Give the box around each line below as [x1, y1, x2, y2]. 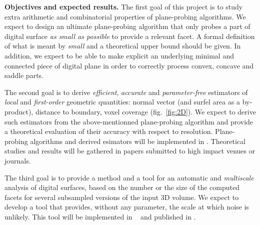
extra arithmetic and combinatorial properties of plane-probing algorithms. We [4, 11, 246, 21]
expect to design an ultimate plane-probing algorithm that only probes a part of [4, 21, 250, 31]
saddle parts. [4, 70, 43, 80]
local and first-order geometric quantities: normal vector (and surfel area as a [4, 96, 240, 107]
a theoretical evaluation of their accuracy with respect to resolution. [4, 126, 213, 136]
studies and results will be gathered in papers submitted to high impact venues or [4, 145, 255, 156]
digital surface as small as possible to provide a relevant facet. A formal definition [4, 30, 255, 41]
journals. [4, 155, 31, 165]
